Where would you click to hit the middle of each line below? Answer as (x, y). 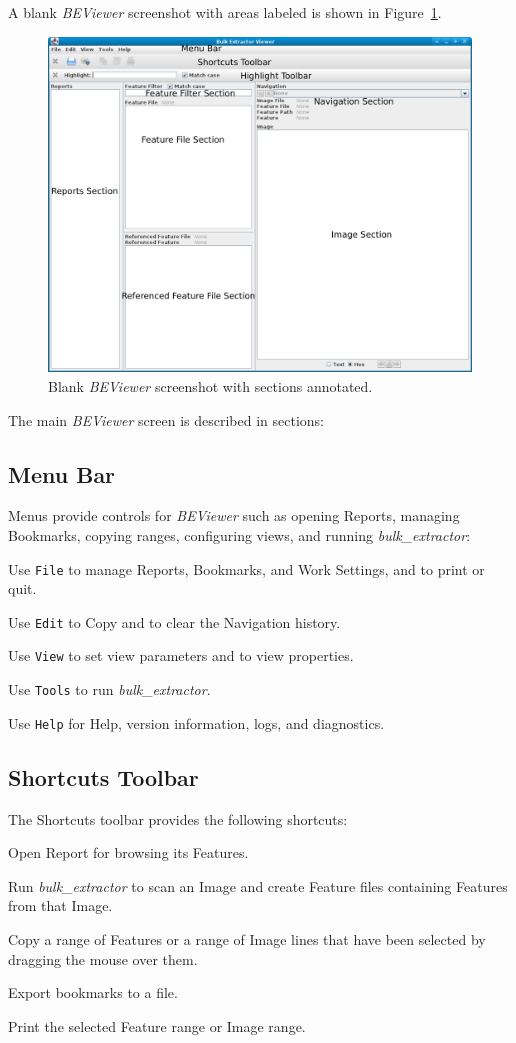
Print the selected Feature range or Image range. (157, 1025)
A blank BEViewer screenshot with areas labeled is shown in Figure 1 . (225, 12)
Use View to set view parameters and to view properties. (181, 655)
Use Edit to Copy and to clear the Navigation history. (174, 621)
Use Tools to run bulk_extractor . (109, 689)
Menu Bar (62, 473)
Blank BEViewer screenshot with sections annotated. (210, 385)
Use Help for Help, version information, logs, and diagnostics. (196, 722)
